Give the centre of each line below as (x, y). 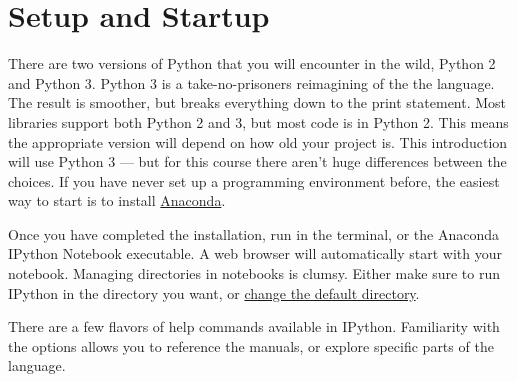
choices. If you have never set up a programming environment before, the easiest (254, 180)
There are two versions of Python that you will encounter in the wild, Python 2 (252, 63)
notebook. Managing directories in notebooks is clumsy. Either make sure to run (254, 273)
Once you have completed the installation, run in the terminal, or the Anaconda (253, 233)
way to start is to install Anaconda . (117, 200)
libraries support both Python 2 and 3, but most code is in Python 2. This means (258, 121)
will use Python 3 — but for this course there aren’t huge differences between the (257, 161)
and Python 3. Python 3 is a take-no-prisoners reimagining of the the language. (251, 82)
